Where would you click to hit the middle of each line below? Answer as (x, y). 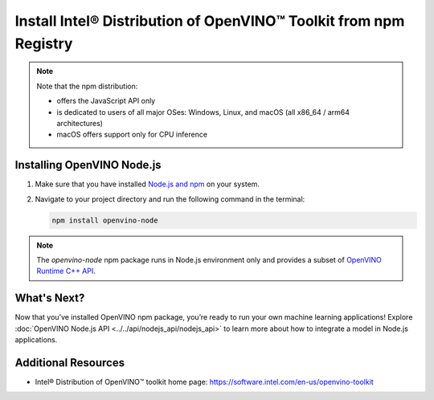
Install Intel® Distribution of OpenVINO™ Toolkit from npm (210, 21)
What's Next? (50, 298)
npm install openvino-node (105, 220)
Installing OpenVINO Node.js (88, 165)
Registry (44, 43)
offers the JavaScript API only (106, 101)
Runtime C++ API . (66, 271)
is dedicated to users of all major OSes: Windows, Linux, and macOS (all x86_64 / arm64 (203, 112)
